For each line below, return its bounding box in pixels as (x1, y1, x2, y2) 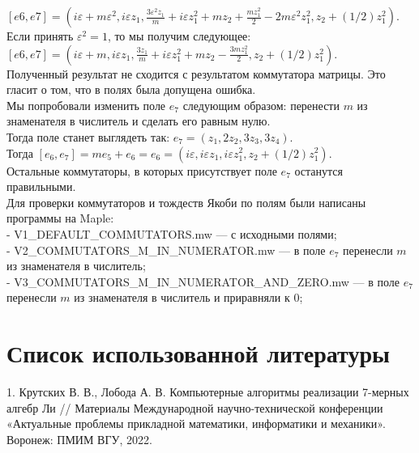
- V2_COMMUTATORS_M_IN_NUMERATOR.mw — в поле (6, 241, 326, 258)
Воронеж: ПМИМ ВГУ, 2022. (6, 430, 152, 447)
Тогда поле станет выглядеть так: (6, 128, 170, 145)
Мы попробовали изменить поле (6, 96, 166, 113)
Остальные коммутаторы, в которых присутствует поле (6, 162, 277, 179)
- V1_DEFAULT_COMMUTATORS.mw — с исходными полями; (6, 225, 337, 242)
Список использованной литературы (6, 337, 390, 370)
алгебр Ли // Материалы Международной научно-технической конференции (6, 399, 383, 416)
